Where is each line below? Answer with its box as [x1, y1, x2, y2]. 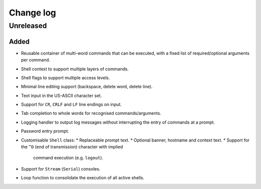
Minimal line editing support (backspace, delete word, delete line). [21, 84, 153, 90]
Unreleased [9, 21, 47, 30]
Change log [9, 7, 57, 18]
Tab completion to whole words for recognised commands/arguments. [21, 110, 161, 116]
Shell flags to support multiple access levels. [21, 75, 110, 80]
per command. [21, 57, 50, 63]
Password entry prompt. [21, 128, 70, 134]
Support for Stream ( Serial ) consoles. [21, 166, 101, 172]
